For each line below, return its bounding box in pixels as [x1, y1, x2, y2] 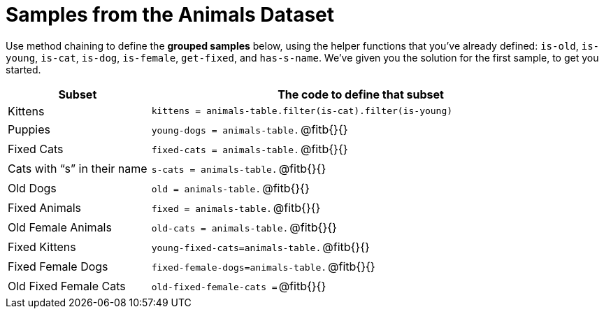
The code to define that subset [278, 87, 444, 101]
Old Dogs [8, 180, 57, 195]
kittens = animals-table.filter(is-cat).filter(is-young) [151, 106, 453, 117]
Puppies [8, 122, 50, 136]
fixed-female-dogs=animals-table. [151, 262, 327, 273]
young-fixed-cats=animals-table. [151, 242, 322, 253]
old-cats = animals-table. [151, 222, 289, 234]
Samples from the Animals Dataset [6, 3, 335, 27]
